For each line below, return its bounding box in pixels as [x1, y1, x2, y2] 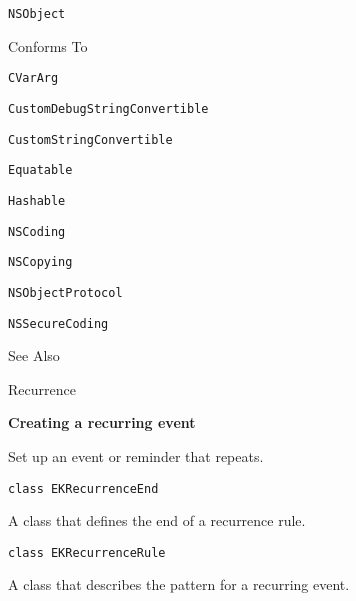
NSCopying [8, 255, 73, 270]
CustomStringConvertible [8, 132, 173, 147]
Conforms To [8, 35, 88, 56]
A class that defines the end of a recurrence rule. [8, 510, 306, 531]
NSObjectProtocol [8, 285, 123, 300]
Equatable [8, 163, 73, 178]
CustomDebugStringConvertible [8, 101, 209, 116]
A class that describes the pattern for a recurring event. [8, 574, 350, 595]
